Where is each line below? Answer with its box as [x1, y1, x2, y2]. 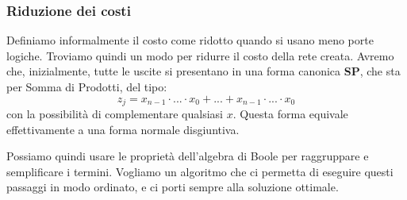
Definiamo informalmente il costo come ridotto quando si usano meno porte [6, 32, 374, 48]
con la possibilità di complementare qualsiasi [6, 106, 223, 122]
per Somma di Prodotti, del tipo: [6, 79, 167, 94]
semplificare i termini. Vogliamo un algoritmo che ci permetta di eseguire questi [6, 163, 394, 179]
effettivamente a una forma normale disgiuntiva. [6, 121, 240, 137]
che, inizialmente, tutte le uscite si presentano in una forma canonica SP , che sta [6, 63, 401, 79]
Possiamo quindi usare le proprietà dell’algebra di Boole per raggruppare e [6, 148, 369, 164]
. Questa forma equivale [232, 106, 348, 122]
